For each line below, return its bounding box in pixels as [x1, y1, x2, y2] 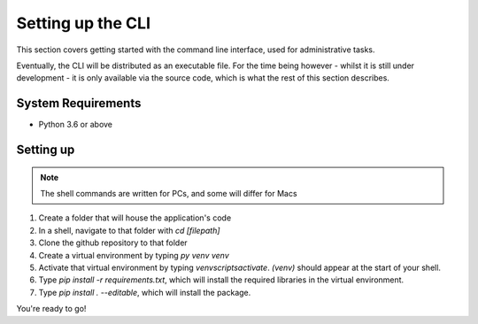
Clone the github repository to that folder [38, 237, 188, 248]
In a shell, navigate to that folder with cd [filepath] [38, 225, 220, 235]
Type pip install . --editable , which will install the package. [38, 287, 251, 297]
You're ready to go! [16, 304, 87, 314]
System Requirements [16, 96, 142, 111]
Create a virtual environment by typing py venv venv [38, 250, 229, 260]
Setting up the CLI [16, 13, 150, 33]
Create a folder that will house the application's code [38, 212, 232, 223]
